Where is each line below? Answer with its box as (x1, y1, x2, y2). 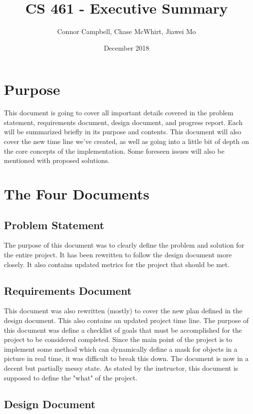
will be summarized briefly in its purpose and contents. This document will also (4, 126, 241, 137)
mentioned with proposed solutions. (4, 155, 110, 165)
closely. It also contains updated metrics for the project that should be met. (4, 259, 230, 269)
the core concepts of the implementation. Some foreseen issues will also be (4, 145, 225, 156)
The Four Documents (4, 184, 150, 203)
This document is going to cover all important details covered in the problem (4, 108, 234, 118)
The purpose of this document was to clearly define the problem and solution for (4, 240, 244, 250)
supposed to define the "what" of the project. (4, 372, 138, 382)
